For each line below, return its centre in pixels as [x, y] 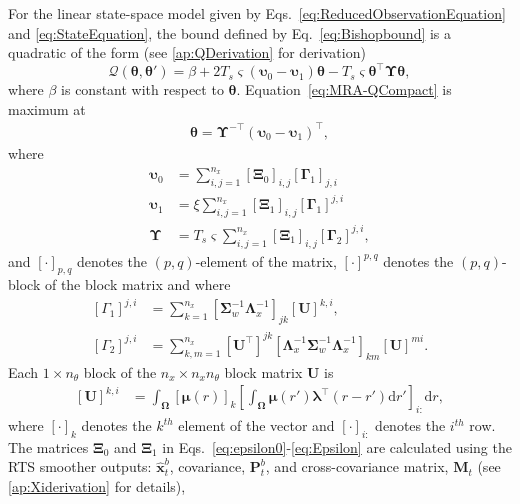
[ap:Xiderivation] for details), [97, 486]
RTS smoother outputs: [80, 466]
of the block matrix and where [137, 284]
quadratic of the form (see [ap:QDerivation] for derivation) [187, 52]
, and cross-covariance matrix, [357, 466]
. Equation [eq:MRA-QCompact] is [344, 89]
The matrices [48, 446]
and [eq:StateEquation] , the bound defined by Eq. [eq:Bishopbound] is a [230, 32]
